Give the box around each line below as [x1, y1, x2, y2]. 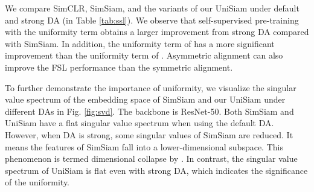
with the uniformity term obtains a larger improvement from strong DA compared [5, 25, 309, 38]
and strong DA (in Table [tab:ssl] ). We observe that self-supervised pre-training [5, 13, 299, 26]
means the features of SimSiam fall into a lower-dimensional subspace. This [5, 140, 283, 153]
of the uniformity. [5, 176, 70, 188]
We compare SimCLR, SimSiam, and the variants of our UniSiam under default [5, 2, 300, 14]
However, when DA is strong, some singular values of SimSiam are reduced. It [5, 128, 293, 141]
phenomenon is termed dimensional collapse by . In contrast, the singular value [5, 152, 298, 165]
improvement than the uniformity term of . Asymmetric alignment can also [5, 49, 283, 62]
